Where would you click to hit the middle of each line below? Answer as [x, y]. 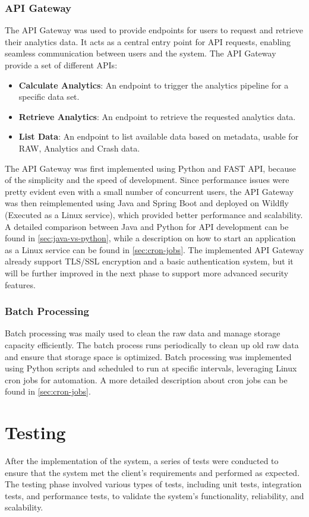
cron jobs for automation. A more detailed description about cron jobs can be [146, 379]
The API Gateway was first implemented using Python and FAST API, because [151, 168]
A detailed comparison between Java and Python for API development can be [147, 226]
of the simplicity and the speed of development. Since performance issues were [147, 180]
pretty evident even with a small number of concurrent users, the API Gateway [149, 191]
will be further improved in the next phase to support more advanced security [147, 272]
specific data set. [49, 97]
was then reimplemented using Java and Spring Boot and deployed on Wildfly [147, 203]
